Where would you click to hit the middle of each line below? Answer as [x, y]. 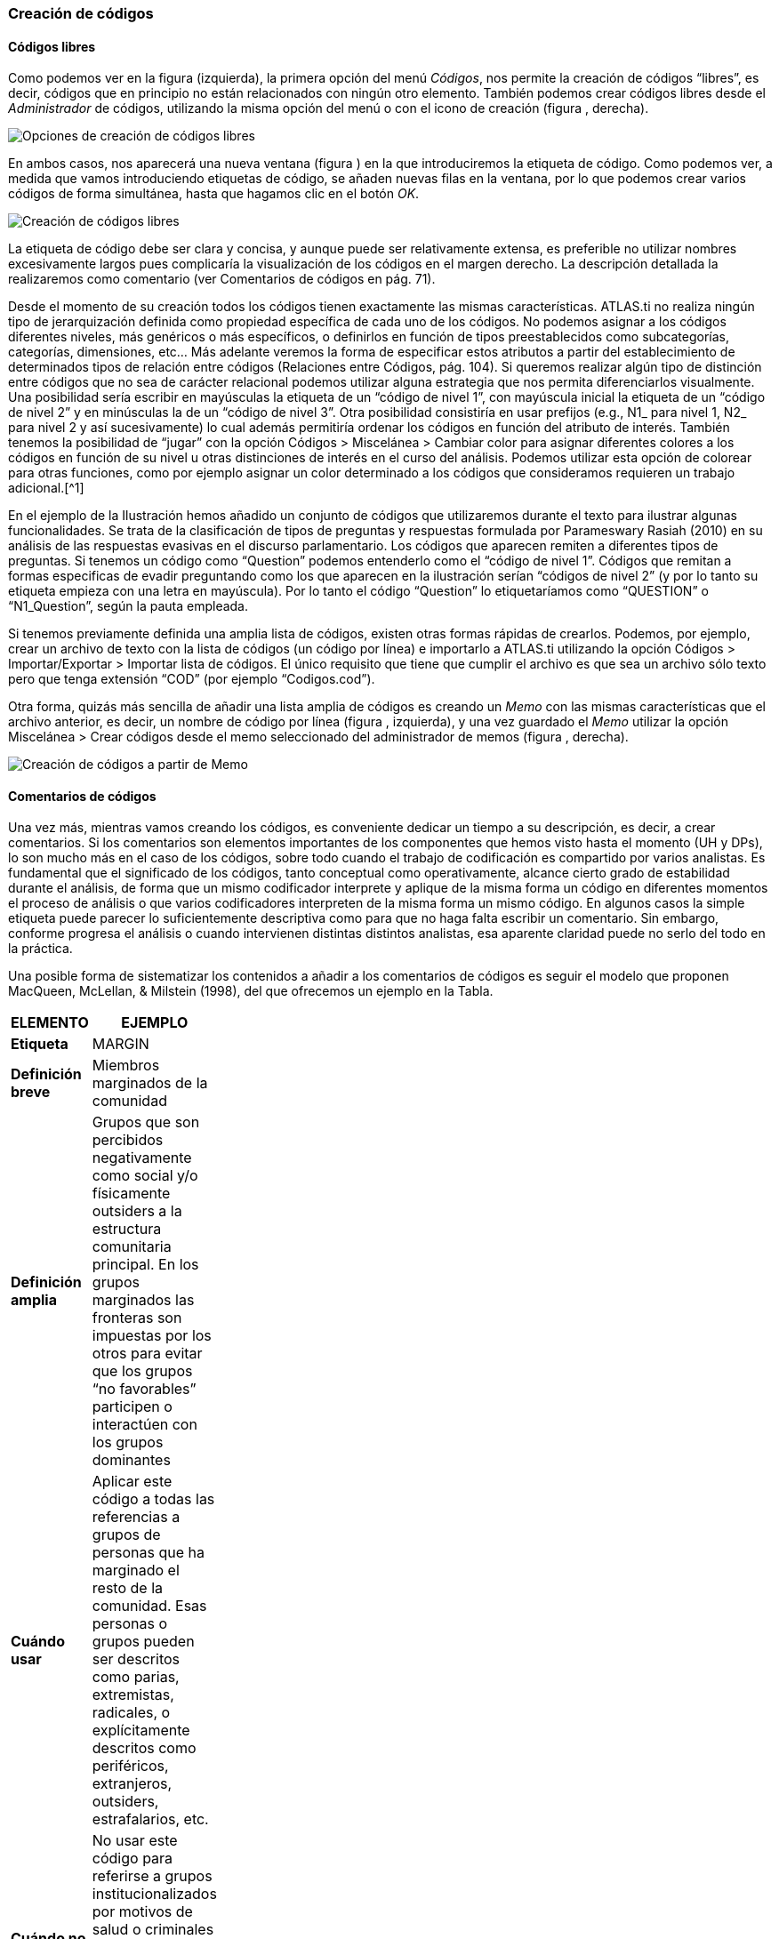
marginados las [143, 1300]
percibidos [128, 1140]
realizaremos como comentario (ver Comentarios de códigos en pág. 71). [222, 279]
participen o [132, 1407]
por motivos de [142, 1912]
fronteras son [137, 1318]
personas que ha [148, 1553]
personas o [129, 1624]
